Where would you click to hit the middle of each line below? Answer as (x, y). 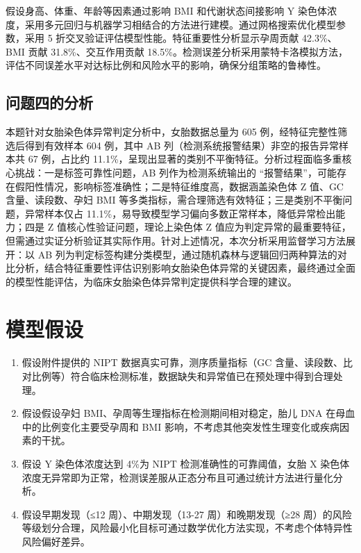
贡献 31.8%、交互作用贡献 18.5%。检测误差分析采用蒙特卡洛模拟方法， (188, 51)
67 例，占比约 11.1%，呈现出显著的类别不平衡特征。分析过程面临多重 (185, 159)
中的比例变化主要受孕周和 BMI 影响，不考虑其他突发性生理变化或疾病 (180, 426)
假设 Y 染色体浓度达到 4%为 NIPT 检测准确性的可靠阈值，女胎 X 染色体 (186, 463)
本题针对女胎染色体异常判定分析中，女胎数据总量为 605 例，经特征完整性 (172, 132)
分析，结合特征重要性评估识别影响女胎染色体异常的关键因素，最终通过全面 (185, 268)
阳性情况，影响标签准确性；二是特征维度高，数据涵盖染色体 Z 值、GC (184, 186)
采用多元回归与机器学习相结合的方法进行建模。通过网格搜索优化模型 (180, 24)
